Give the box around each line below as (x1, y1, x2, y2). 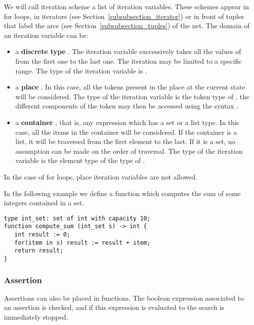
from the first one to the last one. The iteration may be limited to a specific (15, 55, 242, 66)
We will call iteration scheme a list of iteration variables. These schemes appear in (4, 1, 249, 11)
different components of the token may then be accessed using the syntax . (15, 101, 238, 111)
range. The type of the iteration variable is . (15, 65, 147, 75)
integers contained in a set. (4, 198, 84, 208)
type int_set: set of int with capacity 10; (4, 215, 151, 222)
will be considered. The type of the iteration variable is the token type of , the (15, 91, 250, 101)
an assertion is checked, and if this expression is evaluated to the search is (4, 302, 224, 312)
